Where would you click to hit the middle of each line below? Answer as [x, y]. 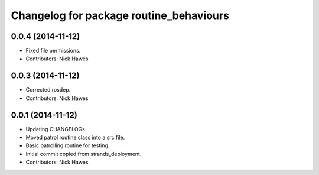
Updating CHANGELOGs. [56, 129]
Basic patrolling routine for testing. [68, 145]
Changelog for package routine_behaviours [120, 15]
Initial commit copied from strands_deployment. [84, 154]
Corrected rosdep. [48, 90]
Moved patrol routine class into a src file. [75, 137]
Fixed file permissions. [53, 51]
